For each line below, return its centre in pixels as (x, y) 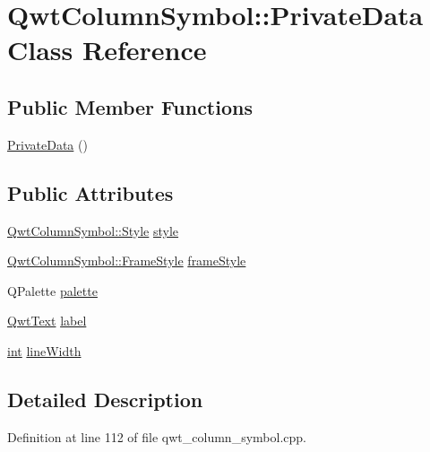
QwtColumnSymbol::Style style (93, 230)
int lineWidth (44, 350)
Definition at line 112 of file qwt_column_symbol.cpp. (157, 436)
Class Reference (107, 50)
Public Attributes (90, 192)
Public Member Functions (130, 106)
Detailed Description (105, 399)
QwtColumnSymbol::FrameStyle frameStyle (127, 261)
